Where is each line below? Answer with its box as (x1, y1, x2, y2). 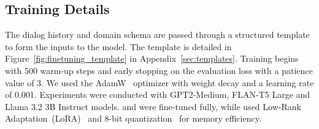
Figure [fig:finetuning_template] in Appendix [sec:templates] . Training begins (5, 52, 299, 65)
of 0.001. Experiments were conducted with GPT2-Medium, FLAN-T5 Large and (5, 88, 310, 101)
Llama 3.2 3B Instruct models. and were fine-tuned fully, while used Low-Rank (5, 100, 301, 112)
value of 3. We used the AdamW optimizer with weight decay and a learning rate (5, 76, 314, 89)
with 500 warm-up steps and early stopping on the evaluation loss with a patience (5, 64, 313, 76)
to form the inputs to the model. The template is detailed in (5, 40, 232, 53)
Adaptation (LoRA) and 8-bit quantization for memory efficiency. (5, 112, 261, 125)
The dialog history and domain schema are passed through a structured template (5, 28, 310, 41)
